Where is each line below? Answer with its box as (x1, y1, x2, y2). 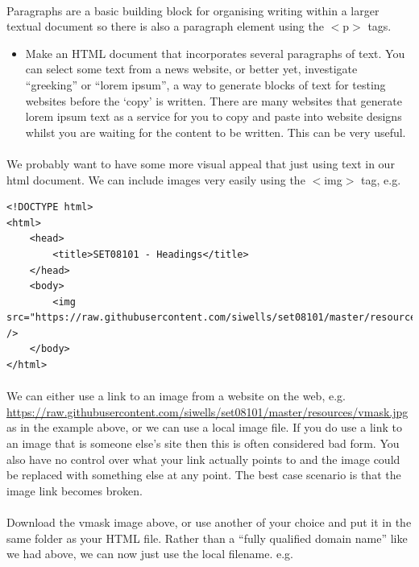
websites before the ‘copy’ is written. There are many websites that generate (25, 92, 402, 109)
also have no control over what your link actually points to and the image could (6, 450, 400, 467)
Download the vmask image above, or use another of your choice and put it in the (6, 514, 412, 530)
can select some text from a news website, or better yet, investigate (25, 60, 358, 77)
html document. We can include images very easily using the (6, 171, 305, 188)
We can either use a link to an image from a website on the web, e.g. (6, 387, 346, 404)
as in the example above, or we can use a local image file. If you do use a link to (6, 419, 402, 436)
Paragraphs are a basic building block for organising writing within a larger (6, 2, 380, 19)
